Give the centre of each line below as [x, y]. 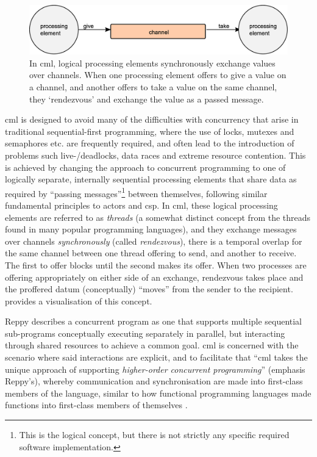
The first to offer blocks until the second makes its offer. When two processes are [156, 264]
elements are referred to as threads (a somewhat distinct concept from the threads [158, 217]
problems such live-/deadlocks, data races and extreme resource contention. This [155, 155]
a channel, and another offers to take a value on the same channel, [153, 86]
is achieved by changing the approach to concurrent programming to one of [145, 167]
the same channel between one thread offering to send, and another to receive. [151, 253]
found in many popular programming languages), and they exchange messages [151, 229]
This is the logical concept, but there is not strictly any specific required [154, 435]
